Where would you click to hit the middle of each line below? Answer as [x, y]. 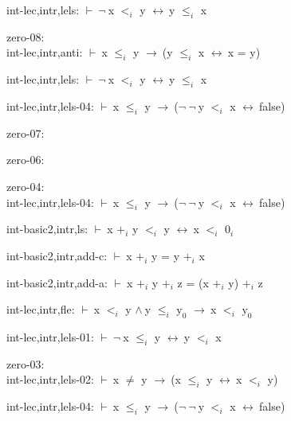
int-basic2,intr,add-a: [57, 282]
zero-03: [26, 363]
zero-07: [26, 133]
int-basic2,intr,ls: [47, 229]
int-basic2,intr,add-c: [57, 255]
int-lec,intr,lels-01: [50, 336]
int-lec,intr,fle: [41, 309]
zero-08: [26, 36]
